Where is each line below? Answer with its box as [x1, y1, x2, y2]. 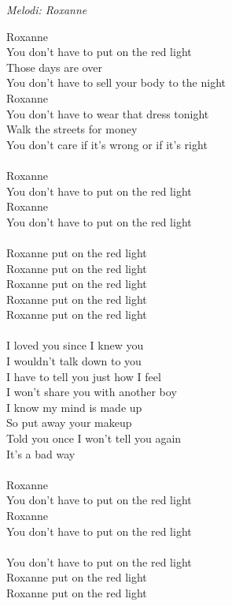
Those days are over [6, 58, 102, 75]
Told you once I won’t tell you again [6, 430, 182, 447]
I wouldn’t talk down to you [6, 353, 142, 369]
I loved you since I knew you [6, 337, 144, 353]
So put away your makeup [6, 414, 132, 431]
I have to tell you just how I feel [6, 368, 161, 384]
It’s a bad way [6, 445, 75, 462]
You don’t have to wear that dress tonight [6, 105, 209, 122]
